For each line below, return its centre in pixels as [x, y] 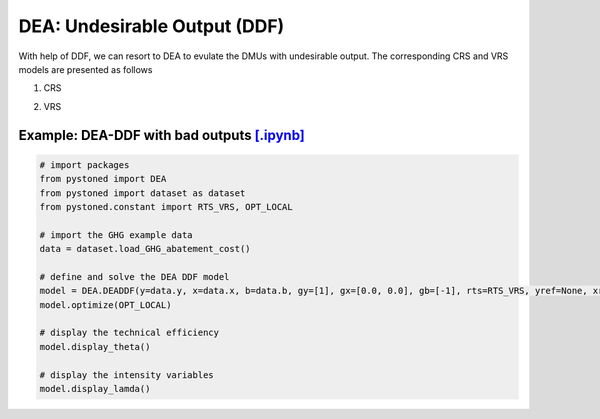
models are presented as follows [85, 69]
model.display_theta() [95, 346]
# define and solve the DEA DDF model [134, 276]
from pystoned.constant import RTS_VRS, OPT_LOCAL [166, 206]
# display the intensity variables [126, 374]
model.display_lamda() [95, 388]
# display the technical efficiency [129, 333]
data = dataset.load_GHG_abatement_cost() [145, 249]
